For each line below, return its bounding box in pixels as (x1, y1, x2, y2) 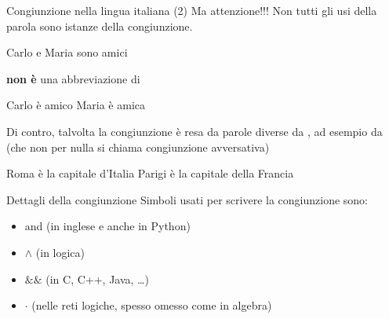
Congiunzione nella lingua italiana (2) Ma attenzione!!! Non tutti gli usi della (6, 2, 377, 18)
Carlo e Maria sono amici (6, 44, 128, 60)
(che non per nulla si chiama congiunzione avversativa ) (6, 138, 270, 155)
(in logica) (35, 244, 85, 260)
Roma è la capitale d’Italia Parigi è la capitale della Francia (6, 165, 294, 181)
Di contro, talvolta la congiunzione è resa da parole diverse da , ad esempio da (6, 123, 383, 139)
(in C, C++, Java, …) (45, 270, 149, 287)
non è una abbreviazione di (6, 70, 140, 86)
